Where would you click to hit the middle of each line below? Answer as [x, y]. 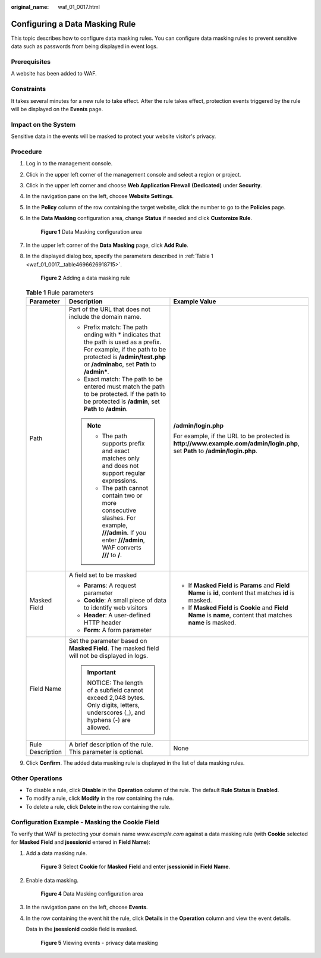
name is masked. [212, 623]
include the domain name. [105, 316]
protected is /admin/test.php [125, 357]
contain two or [122, 495]
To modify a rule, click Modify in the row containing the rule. [100, 798]
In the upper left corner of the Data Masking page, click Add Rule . [107, 245]
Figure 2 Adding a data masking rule [85, 278]
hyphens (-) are [109, 720]
